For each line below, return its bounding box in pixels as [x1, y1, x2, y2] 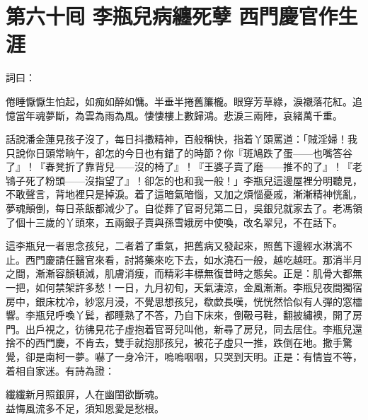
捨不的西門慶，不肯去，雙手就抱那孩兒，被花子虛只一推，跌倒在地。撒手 [6, 335, 343, 350]
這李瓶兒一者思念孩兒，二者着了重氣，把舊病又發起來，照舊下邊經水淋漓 [6, 238, 343, 253]
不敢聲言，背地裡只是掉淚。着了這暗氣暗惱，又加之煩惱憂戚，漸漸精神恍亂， [6, 187, 362, 202]
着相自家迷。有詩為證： [6, 363, 115, 378]
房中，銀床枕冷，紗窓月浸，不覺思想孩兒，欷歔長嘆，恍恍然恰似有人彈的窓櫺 [6, 293, 362, 308]
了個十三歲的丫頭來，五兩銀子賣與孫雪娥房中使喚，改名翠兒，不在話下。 [6, 214, 343, 229]
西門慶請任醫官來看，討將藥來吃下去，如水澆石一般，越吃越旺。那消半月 [25, 252, 362, 267]
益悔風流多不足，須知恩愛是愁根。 [6, 400, 164, 415]
